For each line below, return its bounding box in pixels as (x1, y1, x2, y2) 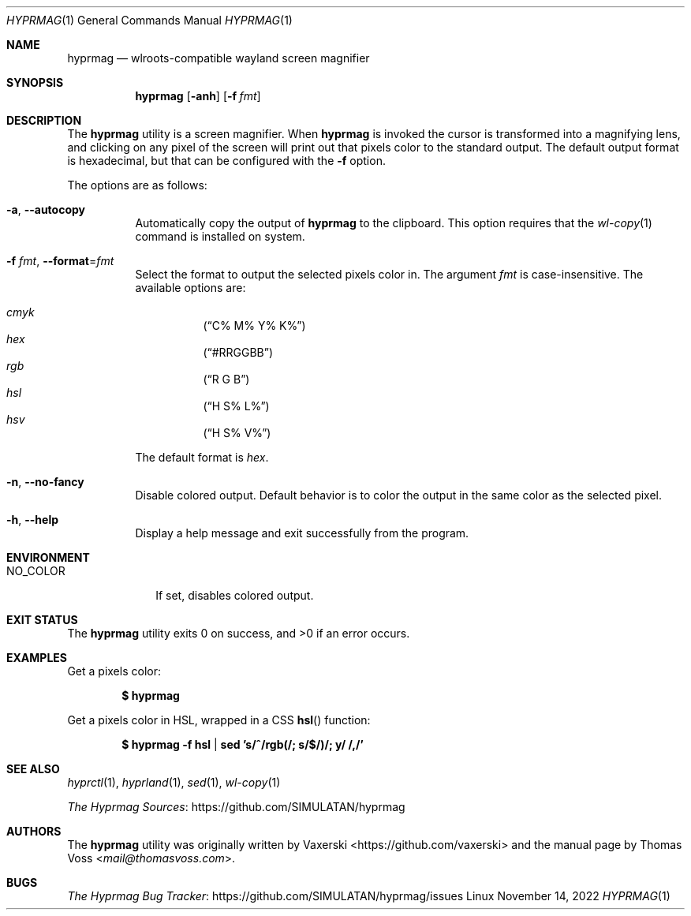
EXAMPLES (6, 651, 67, 664)
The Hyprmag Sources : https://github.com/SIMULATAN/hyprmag (67, 800, 405, 813)
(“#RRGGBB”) (203, 346, 274, 359)
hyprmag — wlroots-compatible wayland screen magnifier (67, 51, 370, 65)
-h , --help (6, 513, 59, 526)
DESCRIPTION (6, 114, 82, 127)
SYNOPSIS (6, 76, 64, 89)
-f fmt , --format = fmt (6, 254, 114, 267)
